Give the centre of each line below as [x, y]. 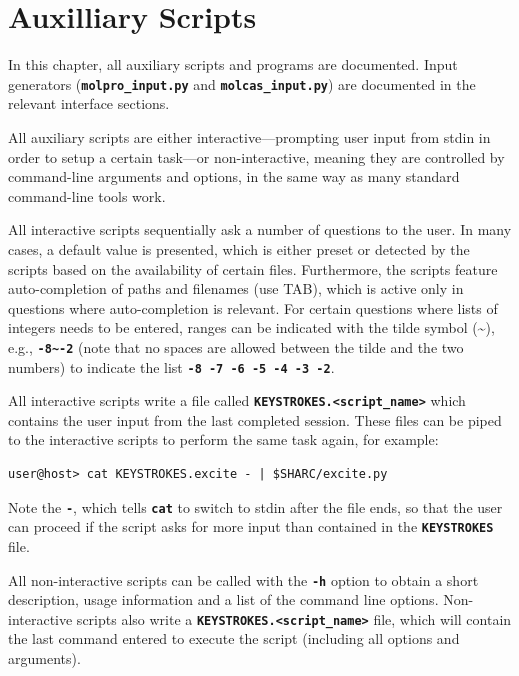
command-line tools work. [87, 195]
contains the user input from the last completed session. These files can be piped [255, 419]
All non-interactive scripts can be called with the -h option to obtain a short [243, 579]
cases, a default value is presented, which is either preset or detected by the [239, 248]
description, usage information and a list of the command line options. [223, 599]
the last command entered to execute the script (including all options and [234, 638]
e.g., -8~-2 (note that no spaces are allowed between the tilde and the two [236, 346]
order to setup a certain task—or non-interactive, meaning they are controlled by [256, 156]
